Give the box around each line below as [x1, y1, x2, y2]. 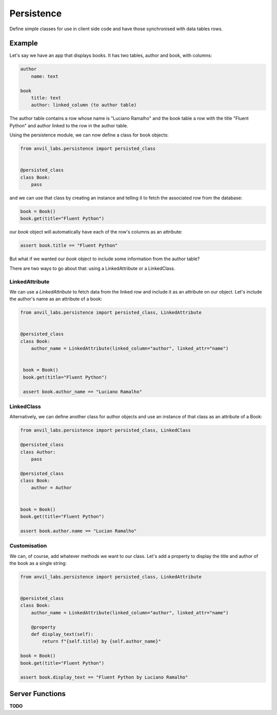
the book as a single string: [9, 560, 67, 566]
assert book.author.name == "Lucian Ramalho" [20, 528, 137, 534]
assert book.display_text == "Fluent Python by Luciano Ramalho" [20, 674, 188, 680]
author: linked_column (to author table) [31, 102, 137, 108]
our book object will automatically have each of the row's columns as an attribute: [9, 229, 183, 235]
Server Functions [9, 689, 66, 698]
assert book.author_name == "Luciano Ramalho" [23, 389, 142, 395]
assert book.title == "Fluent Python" [20, 243, 118, 248]
